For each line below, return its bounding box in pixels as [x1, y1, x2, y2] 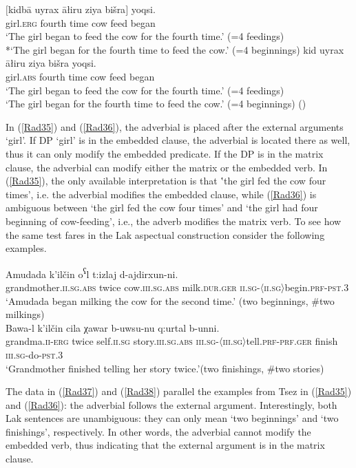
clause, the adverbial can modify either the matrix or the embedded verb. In [6, 160, 328, 174]
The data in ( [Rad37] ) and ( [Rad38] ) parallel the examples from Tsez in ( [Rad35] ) [6, 384, 352, 398]
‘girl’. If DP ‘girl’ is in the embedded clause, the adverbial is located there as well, [6, 133, 350, 147]
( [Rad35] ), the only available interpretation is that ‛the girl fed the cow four [6, 173, 326, 188]
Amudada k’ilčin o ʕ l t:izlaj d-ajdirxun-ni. [6, 264, 178, 281]
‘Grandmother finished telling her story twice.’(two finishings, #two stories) [6, 361, 324, 375]
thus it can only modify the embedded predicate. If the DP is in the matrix [6, 146, 324, 160]
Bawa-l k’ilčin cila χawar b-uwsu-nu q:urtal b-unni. [6, 320, 220, 334]
